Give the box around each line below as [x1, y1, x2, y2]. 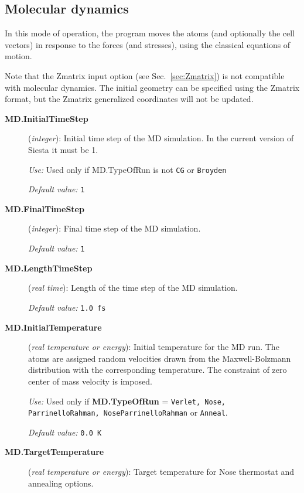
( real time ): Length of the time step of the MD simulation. [28, 281, 238, 294]
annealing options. [28, 477, 94, 489]
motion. [5, 50, 32, 62]
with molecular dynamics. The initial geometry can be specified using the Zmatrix [5, 81, 300, 93]
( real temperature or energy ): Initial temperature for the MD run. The [28, 341, 279, 353]
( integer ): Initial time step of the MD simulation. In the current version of [28, 132, 294, 144]
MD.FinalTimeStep [5, 202, 84, 215]
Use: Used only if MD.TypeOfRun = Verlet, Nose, [28, 395, 226, 407]
